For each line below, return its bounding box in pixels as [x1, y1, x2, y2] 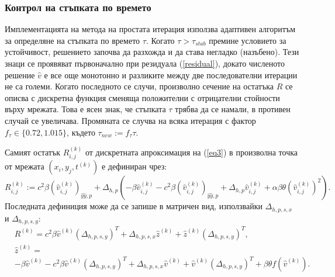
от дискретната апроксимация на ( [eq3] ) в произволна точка [85, 146, 298, 158]
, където [67, 126, 95, 138]
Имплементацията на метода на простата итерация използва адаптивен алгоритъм [5, 23, 296, 35]
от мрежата [5, 160, 44, 172]
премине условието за [209, 34, 286, 46]
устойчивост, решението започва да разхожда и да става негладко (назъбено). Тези [5, 46, 299, 58]
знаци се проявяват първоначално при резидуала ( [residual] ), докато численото [5, 57, 285, 69]
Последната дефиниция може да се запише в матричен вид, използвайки [5, 200, 263, 212]
